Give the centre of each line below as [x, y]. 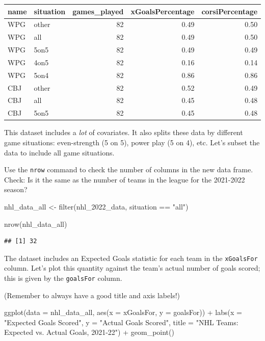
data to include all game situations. [59, 152]
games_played [98, 11]
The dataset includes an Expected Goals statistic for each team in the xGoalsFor [131, 258]
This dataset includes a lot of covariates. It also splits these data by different [124, 132]
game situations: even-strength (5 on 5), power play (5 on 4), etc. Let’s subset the [132, 142]
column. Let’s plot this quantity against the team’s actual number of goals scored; [132, 268]
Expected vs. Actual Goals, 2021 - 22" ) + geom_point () [89, 332]
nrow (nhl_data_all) [36, 224]
